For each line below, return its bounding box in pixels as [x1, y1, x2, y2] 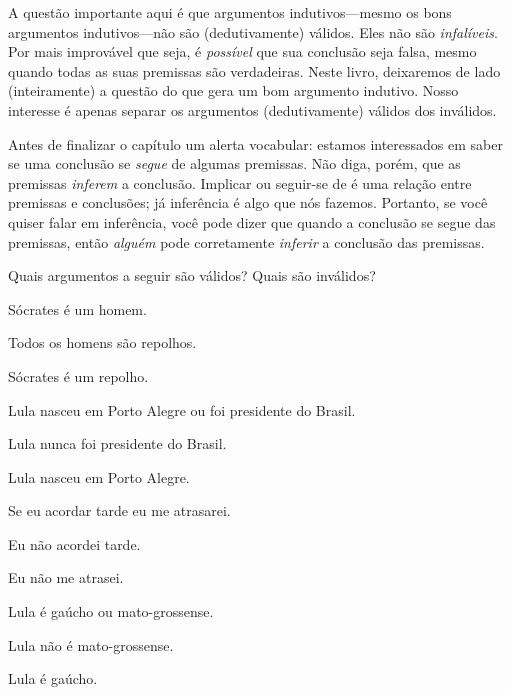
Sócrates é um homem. [8, 298, 147, 319]
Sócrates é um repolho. [8, 365, 149, 386]
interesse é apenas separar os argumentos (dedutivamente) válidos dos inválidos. [8, 99, 497, 120]
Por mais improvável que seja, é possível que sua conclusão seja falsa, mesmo [8, 41, 477, 62]
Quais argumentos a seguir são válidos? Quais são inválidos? [8, 265, 376, 286]
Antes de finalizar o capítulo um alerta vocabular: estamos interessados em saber [8, 133, 503, 154]
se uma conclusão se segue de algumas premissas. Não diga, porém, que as [8, 153, 461, 174]
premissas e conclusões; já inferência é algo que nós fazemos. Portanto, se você [8, 192, 488, 213]
